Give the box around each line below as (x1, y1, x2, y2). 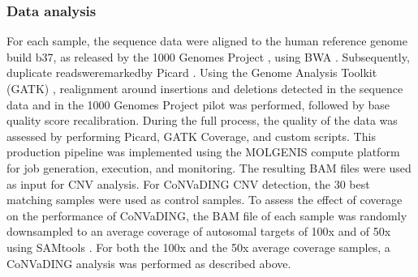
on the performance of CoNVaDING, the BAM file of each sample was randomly (6, 207, 407, 224)
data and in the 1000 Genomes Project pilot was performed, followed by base (6, 96, 390, 113)
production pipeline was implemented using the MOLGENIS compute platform (6, 143, 400, 160)
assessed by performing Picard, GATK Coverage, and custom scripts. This (6, 127, 376, 144)
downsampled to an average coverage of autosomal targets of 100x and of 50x (6, 223, 391, 240)
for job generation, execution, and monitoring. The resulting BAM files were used (6, 159, 412, 176)
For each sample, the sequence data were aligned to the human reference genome (6, 32, 407, 49)
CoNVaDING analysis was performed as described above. (6, 254, 291, 271)
